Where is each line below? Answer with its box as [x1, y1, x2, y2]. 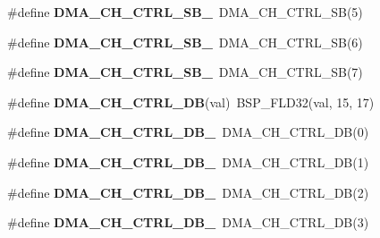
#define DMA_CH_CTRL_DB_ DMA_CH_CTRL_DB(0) [7, 123, 369, 141]
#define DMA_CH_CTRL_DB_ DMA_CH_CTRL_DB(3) [7, 213, 369, 232]
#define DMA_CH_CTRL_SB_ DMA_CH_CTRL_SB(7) [7, 63, 363, 81]
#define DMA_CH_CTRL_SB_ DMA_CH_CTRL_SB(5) [7, 3, 363, 21]
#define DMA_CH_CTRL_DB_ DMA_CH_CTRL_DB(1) [7, 152, 369, 171]
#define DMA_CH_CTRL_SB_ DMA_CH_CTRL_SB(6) [7, 32, 363, 51]
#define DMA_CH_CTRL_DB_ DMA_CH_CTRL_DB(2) [7, 183, 369, 201]
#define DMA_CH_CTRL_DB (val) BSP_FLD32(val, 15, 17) [7, 92, 375, 111]
